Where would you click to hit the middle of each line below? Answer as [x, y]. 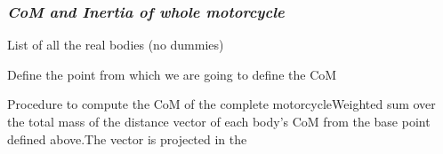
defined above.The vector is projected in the [127, 139]
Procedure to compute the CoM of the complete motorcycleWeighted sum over [221, 104]
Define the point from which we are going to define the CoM [172, 74]
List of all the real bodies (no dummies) [116, 45]
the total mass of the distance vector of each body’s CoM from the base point [219, 121]
